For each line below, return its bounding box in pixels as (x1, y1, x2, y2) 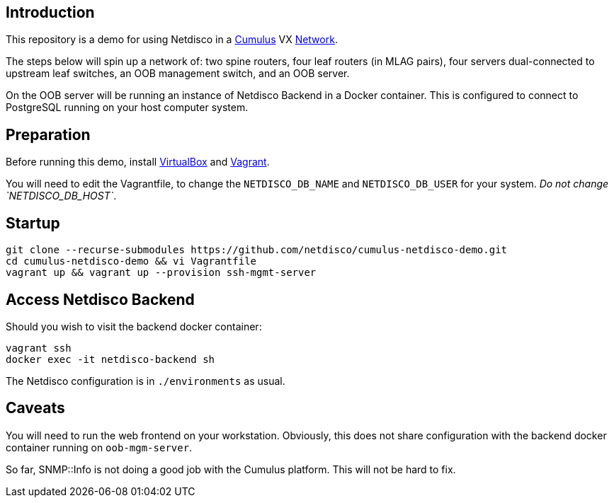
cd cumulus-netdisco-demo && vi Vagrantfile (6, 255, 257, 267)
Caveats (6, 399, 65, 417)
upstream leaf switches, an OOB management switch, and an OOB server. (6, 67, 350, 80)
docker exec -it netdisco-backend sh (6, 353, 215, 365)
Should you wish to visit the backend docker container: (6, 320, 262, 333)
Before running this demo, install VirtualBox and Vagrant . (6, 156, 270, 168)
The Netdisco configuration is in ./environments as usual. (6, 374, 285, 387)
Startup (6, 214, 60, 232)
